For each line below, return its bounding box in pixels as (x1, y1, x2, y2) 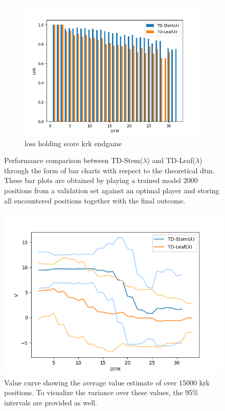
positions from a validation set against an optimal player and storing (4, 185, 219, 195)
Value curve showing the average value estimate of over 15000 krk (4, 377, 210, 387)
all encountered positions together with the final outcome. (4, 195, 186, 205)
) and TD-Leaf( (147, 155, 195, 166)
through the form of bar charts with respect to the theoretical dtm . (4, 165, 215, 175)
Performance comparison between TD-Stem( (4, 155, 143, 166)
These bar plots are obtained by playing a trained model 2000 (4, 175, 198, 186)
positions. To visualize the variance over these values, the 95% (4, 387, 198, 398)
